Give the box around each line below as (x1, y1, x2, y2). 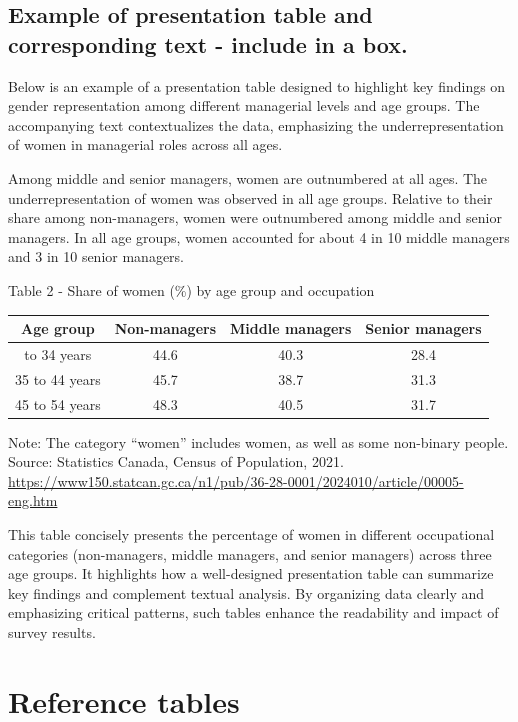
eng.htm (8, 490, 58, 511)
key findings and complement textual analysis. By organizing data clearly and (8, 582, 485, 603)
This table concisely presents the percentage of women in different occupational (8, 524, 495, 545)
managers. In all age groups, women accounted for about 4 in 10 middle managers (8, 226, 510, 247)
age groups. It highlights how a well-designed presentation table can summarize (8, 563, 494, 584)
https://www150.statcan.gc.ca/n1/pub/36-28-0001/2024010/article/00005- (8, 470, 464, 491)
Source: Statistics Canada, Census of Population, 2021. (8, 451, 344, 472)
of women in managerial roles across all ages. (8, 134, 283, 155)
